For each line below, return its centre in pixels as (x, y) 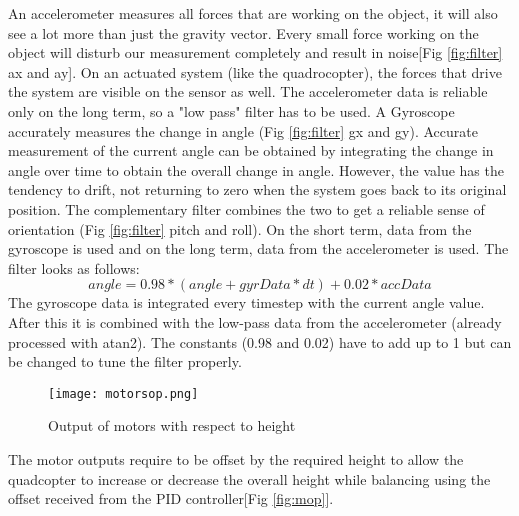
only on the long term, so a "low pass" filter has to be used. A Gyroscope (231, 110)
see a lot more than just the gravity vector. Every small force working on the (243, 32)
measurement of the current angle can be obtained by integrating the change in (251, 150)
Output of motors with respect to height (172, 425)
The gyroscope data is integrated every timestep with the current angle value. (246, 302)
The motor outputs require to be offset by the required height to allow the (236, 458)
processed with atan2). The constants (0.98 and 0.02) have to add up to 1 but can (260, 341)
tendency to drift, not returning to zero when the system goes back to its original (257, 189)
